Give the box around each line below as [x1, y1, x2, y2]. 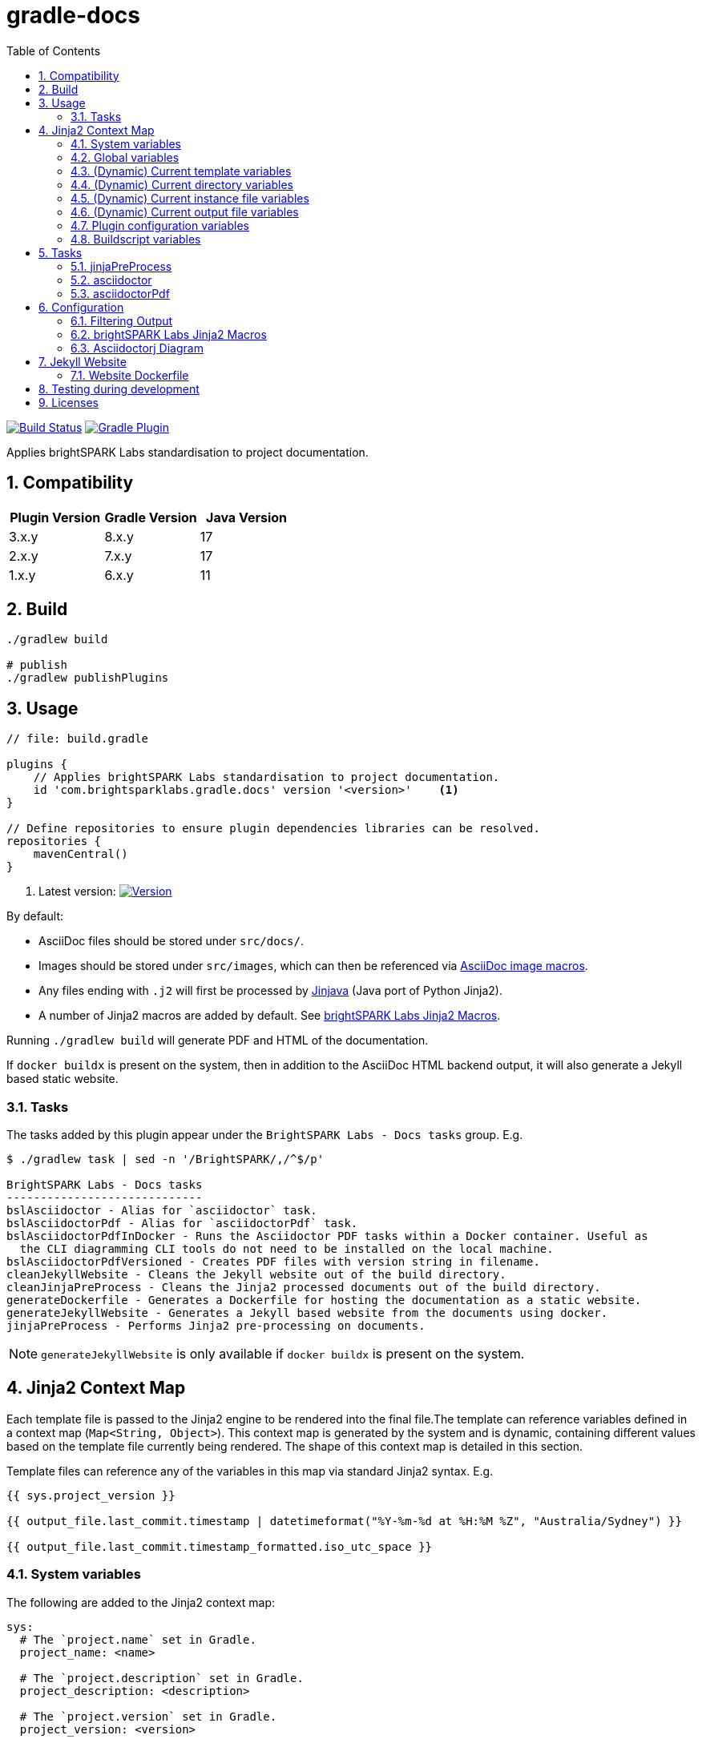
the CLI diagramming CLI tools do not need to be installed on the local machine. [19, 1242, 554, 1256]
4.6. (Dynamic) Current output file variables [71, 204, 299, 219]
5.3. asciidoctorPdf [71, 286, 170, 300]
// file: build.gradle [6, 732, 149, 746]
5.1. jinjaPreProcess [71, 259, 172, 273]
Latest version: [38, 884, 116, 899]
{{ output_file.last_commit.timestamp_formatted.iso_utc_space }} [6, 1540, 433, 1553]
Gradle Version [104, 509, 197, 525]
